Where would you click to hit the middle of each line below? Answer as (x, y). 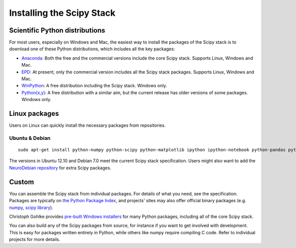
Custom (21, 182)
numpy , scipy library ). (31, 208)
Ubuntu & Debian (30, 138)
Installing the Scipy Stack (62, 13)
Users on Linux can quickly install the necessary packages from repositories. (87, 125)
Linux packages (34, 114)
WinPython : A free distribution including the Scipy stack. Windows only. (94, 86)
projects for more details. (35, 240)
